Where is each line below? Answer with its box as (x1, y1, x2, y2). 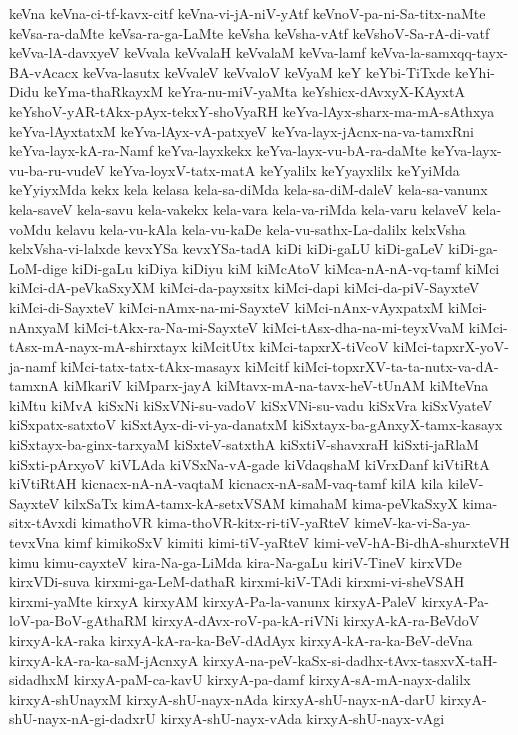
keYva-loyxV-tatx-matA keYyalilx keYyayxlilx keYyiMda (109, 159, 460, 180)
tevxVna (9, 532, 60, 553)
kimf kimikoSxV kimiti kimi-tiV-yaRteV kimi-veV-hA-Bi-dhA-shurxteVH (64, 532, 510, 553)
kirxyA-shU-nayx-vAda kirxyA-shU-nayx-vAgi (160, 708, 445, 729)
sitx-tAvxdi (9, 512, 77, 533)
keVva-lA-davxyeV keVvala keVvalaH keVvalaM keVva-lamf (9, 42, 366, 63)
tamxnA (9, 375, 59, 396)
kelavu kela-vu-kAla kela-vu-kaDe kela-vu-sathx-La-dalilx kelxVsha (56, 218, 466, 239)
